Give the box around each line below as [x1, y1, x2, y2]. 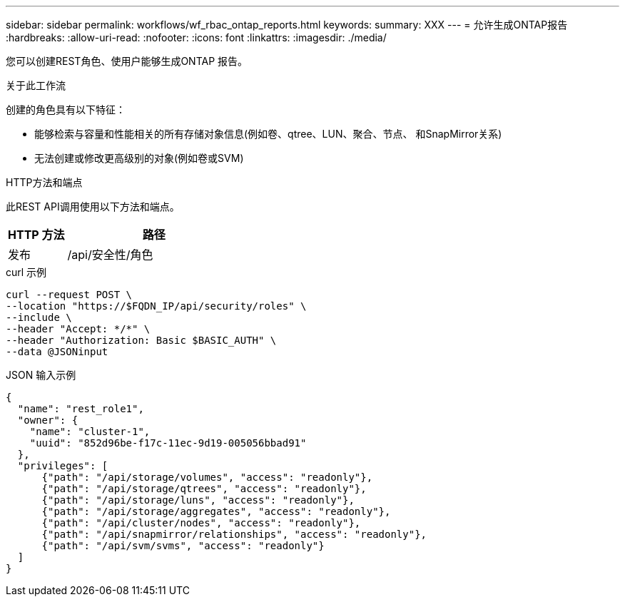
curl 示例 [6, 266, 47, 278]
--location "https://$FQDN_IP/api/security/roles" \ [6, 300, 307, 312]
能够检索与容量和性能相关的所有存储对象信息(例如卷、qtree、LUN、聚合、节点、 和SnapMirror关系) [34, 128, 502, 140]
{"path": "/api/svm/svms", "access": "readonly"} [41, 540, 325, 551]
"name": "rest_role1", [17, 403, 144, 414]
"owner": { [17, 414, 78, 426]
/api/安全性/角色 [67, 248, 153, 262]
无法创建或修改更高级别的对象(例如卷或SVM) [34, 152, 244, 164]
